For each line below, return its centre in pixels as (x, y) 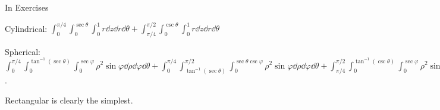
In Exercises (27, 7)
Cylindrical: (26, 28)
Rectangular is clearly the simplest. (69, 100)
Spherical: (23, 51)
